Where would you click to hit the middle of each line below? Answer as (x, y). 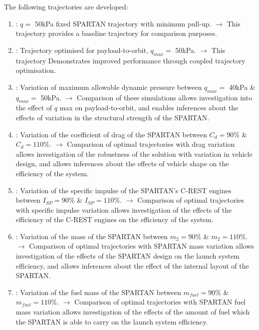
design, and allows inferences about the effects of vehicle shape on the (122, 164)
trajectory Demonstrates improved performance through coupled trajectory (130, 60)
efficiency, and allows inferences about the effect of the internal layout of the (132, 265)
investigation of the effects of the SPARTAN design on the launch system (128, 256)
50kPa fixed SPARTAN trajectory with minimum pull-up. (123, 23)
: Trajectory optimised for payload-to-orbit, (82, 50)
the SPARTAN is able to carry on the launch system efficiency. (112, 321)
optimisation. (36, 70)
